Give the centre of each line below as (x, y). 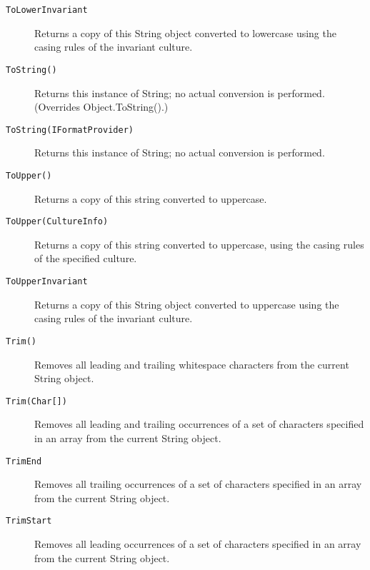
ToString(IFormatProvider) (70, 130)
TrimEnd (24, 461)
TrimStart (29, 521)
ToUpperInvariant (47, 282)
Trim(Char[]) (36, 401)
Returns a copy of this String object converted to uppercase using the (187, 304)
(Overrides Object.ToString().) (101, 107)
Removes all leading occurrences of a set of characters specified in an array (198, 544)
